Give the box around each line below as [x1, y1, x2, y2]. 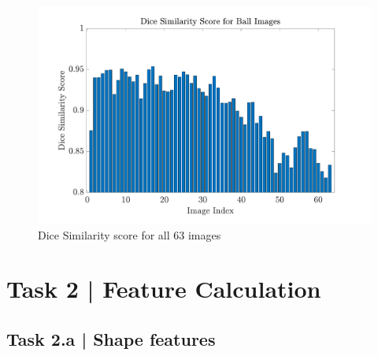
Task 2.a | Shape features [6, 326, 216, 350]
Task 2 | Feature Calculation [6, 273, 321, 305]
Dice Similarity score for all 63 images [38, 226, 221, 243]
